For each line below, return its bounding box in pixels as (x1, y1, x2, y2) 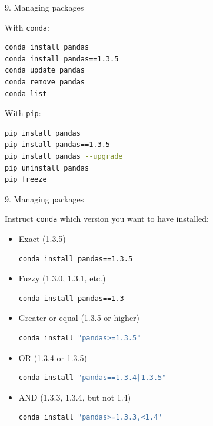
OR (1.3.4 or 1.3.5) (18, 351, 87, 363)
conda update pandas (5, 66, 85, 75)
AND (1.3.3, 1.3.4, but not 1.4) (18, 391, 131, 403)
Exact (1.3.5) (18, 232, 66, 245)
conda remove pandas (5, 78, 85, 87)
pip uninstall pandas (5, 163, 89, 172)
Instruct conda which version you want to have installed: (5, 212, 209, 225)
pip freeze (5, 175, 47, 184)
